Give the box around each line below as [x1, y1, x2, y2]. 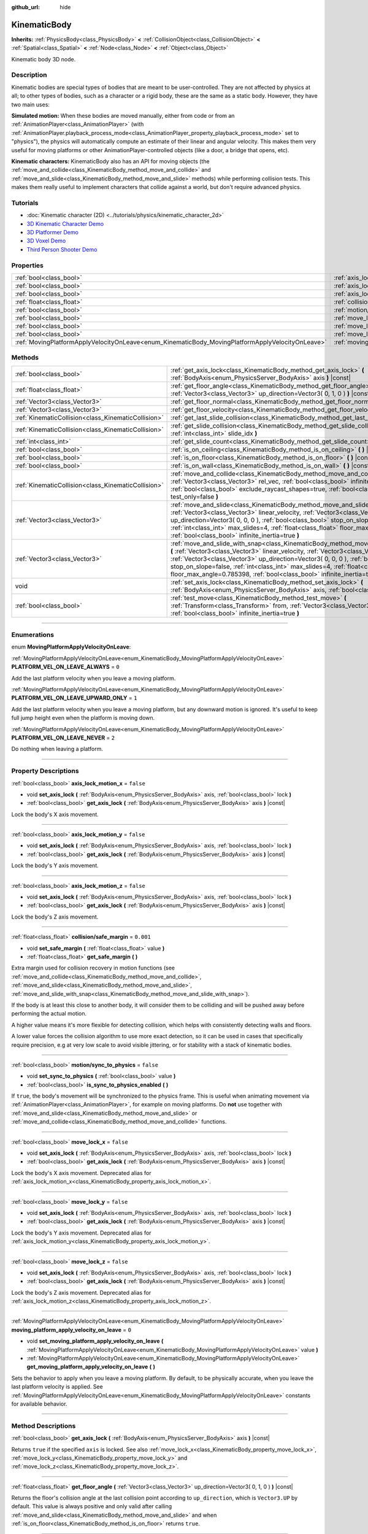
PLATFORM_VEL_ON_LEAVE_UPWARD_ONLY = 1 [11, 694, 137, 702]
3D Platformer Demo [26, 229, 79, 236]
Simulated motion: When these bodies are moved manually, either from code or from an [11, 112, 235, 119]
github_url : [11, 4, 40, 10]
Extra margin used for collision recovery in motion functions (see [11, 964, 175, 972]
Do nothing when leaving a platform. [11, 746, 104, 753]
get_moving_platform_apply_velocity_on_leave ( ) [26, 1363, 156, 1371]
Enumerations [11, 631, 55, 639]
